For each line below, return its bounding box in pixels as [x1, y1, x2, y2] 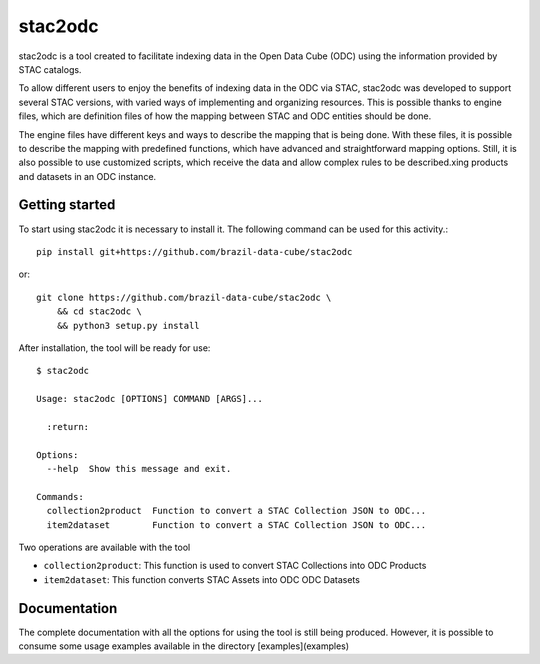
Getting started [18, 196, 116, 214]
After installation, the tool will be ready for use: [18, 341, 211, 354]
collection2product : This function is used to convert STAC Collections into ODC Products [43, 560, 427, 572]
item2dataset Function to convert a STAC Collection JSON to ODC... [46, 519, 427, 530]
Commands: [36, 491, 84, 502]
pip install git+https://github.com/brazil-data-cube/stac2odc [36, 246, 353, 257]
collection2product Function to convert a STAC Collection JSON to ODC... [46, 505, 427, 517]
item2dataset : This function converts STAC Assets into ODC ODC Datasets [43, 573, 360, 585]
